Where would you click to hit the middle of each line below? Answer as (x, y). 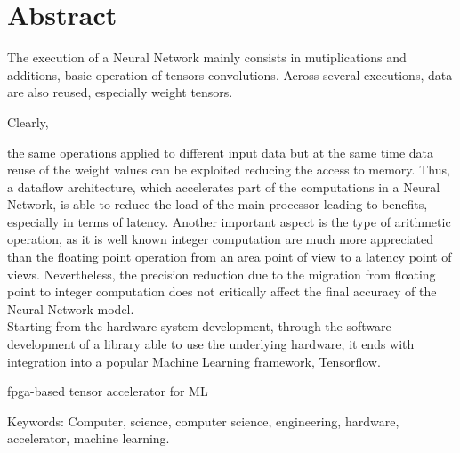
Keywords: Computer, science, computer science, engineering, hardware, (203, 421)
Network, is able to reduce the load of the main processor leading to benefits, (218, 204)
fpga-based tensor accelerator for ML (108, 391)
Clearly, (28, 121)
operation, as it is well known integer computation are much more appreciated (221, 239)
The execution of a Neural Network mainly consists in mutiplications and (207, 57)
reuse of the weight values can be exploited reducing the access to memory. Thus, (229, 170)
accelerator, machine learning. (89, 438)
